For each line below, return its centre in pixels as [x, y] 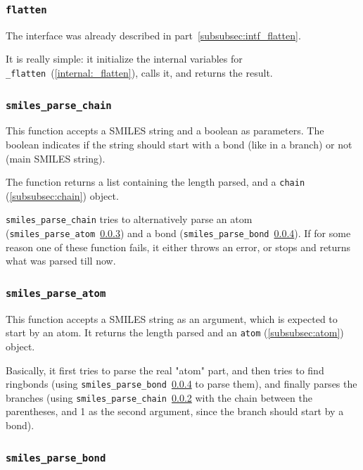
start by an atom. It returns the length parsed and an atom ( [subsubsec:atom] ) [175, 332]
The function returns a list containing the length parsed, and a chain [155, 182]
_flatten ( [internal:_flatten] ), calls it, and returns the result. [139, 72]
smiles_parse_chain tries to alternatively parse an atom [129, 219]
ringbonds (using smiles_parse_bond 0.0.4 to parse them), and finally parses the [181, 384]
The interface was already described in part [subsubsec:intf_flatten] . [153, 35]
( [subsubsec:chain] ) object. [62, 195]
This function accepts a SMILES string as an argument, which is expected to [172, 318]
